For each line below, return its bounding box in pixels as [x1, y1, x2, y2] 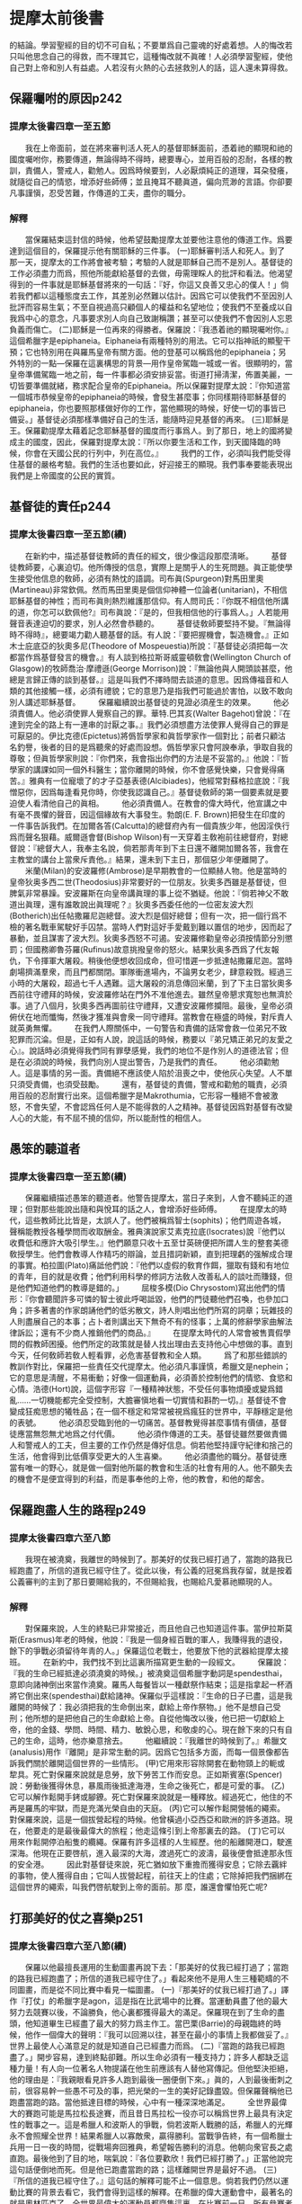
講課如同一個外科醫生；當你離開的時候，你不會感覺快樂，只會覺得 [32, 763, 277, 774]
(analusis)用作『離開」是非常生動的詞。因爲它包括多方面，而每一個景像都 [9, 1746, 282, 1758]
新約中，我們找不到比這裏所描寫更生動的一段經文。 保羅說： [50, 1656, 289, 1668]
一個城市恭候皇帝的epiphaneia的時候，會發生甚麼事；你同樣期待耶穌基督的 [9, 391, 287, 402]
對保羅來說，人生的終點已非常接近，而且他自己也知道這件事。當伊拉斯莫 [24, 1623, 293, 1634]
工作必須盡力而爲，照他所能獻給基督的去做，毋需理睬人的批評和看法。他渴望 [9, 267, 293, 279]
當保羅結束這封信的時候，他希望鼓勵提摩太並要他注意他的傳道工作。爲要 [24, 234, 293, 245]
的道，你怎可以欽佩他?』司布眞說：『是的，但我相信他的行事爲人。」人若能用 [9, 606, 289, 617]
